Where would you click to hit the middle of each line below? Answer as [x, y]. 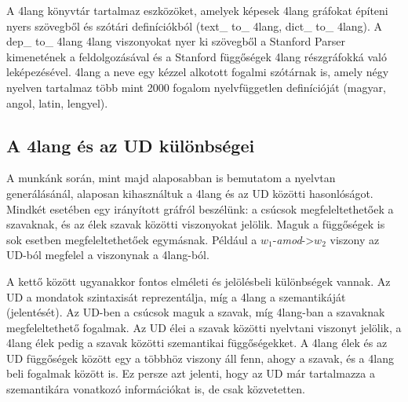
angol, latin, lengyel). [57, 102]
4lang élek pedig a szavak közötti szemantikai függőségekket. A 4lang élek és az [197, 343]
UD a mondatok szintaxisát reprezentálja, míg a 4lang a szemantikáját [176, 296]
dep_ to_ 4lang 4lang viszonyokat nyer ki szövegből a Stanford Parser [176, 41]
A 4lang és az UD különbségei [131, 145]
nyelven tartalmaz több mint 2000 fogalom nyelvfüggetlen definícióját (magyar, [196, 87]
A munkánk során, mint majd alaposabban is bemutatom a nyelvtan [171, 178]
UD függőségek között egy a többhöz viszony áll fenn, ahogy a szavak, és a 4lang [200, 358]
